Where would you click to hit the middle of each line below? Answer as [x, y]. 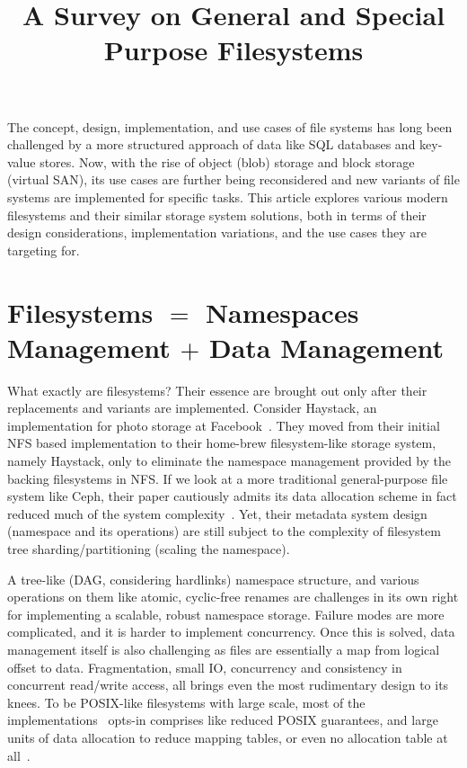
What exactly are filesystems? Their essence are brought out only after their [217, 390]
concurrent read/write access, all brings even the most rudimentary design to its [228, 685]
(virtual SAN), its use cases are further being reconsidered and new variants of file [233, 179]
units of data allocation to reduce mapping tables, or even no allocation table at [228, 737]
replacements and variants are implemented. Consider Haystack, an [192, 408]
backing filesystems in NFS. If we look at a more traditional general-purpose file [228, 478]
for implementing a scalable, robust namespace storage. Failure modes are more [226, 614]
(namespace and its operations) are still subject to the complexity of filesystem [224, 531]
